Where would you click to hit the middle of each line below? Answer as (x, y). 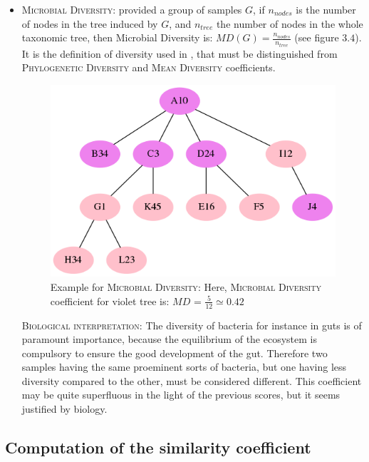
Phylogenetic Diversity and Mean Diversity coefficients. (149, 67)
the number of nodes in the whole (290, 23)
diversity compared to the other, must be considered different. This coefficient (192, 380)
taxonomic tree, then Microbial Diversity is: (117, 37)
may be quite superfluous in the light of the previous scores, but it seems (181, 395)
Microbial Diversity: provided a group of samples (132, 9)
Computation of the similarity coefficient (158, 447)
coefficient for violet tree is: (110, 301)
